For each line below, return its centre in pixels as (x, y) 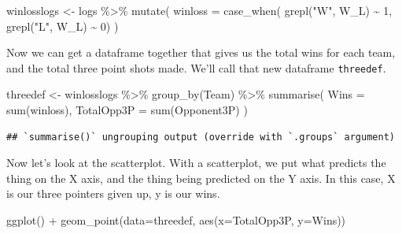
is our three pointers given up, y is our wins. (113, 193)
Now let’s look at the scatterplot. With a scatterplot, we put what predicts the (196, 163)
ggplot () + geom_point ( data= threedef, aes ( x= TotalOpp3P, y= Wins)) (176, 220)
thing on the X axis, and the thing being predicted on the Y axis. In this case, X (201, 178)
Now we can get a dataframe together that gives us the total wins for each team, (201, 52)
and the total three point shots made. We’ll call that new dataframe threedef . (196, 67)
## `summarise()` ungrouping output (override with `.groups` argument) (201, 137)
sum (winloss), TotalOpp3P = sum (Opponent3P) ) (127, 110)
